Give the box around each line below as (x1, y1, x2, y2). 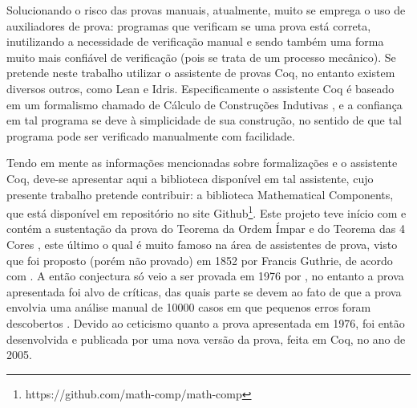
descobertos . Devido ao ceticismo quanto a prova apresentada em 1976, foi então (6, 314, 405, 331)
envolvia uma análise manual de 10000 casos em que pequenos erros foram (6, 299, 371, 316)
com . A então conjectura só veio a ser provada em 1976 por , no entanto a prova (6, 267, 404, 284)
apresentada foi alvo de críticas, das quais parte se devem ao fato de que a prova (6, 283, 402, 300)
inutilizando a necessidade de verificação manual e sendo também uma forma (6, 33, 384, 50)
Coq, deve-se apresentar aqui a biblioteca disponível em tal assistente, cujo (6, 169, 374, 186)
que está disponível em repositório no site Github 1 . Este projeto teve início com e (6, 202, 407, 221)
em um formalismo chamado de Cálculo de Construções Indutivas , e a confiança (6, 96, 403, 112)
